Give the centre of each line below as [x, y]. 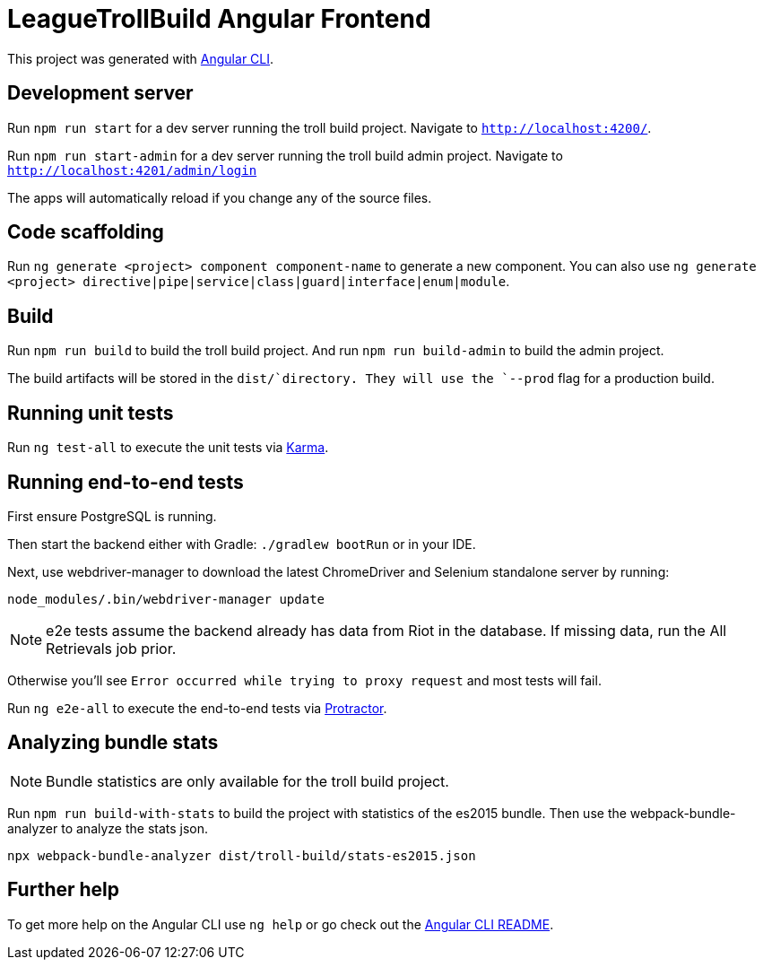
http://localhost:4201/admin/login [132, 170]
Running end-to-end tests [126, 482]
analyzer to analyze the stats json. [108, 828]
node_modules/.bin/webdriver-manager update [166, 599]
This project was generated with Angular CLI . [141, 58]
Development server [100, 93]
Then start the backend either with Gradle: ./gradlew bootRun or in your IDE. [242, 544]
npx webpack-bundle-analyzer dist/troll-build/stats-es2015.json [242, 855]
